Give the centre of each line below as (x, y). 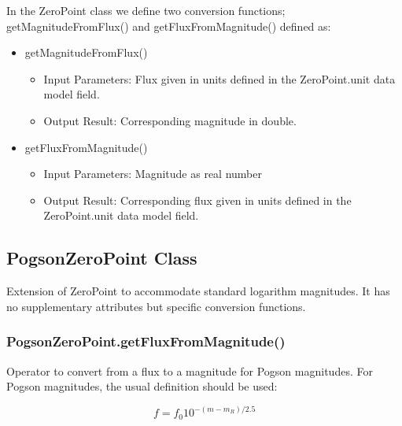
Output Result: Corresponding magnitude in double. (170, 120)
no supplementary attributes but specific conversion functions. (156, 306)
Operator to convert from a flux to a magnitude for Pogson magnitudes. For (190, 370)
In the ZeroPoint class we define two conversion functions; (146, 10)
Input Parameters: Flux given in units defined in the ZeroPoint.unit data (219, 78)
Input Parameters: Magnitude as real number (153, 174)
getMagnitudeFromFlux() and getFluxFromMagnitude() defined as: (169, 26)
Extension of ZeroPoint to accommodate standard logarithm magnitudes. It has (198, 291)
